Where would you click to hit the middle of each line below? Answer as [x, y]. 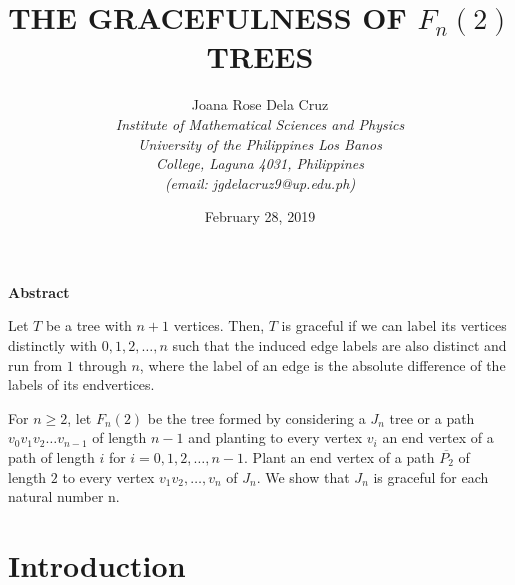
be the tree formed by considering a [256, 417]
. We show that [303, 476]
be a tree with [88, 325]
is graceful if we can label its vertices [394, 325]
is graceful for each [431, 476]
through [102, 364]
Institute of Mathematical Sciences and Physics [260, 123]
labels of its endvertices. [81, 384]
